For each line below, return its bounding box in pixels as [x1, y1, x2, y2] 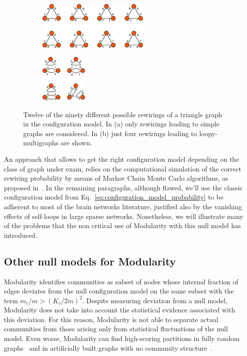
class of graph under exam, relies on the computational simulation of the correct [4, 163, 242, 173]
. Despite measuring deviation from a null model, [82, 295, 228, 305]
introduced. [4, 230, 38, 240]
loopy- [199, 128, 218, 138]
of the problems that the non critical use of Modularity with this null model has [4, 220, 241, 231]
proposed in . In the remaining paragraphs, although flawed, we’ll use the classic [4, 182, 243, 192]
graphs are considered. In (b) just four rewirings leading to [23, 128, 197, 138]
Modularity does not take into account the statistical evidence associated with [4, 305, 235, 315]
